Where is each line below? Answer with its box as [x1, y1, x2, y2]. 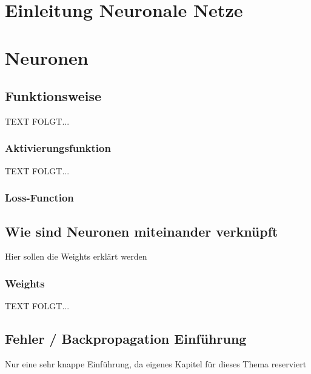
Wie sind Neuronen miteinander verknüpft [5, 221, 278, 240]
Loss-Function [5, 190, 74, 205]
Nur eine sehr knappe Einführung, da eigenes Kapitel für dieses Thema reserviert [5, 358, 307, 370]
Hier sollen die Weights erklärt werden [5, 250, 147, 263]
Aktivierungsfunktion [5, 140, 111, 156]
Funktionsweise [5, 87, 102, 105]
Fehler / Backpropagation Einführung [5, 329, 247, 348]
